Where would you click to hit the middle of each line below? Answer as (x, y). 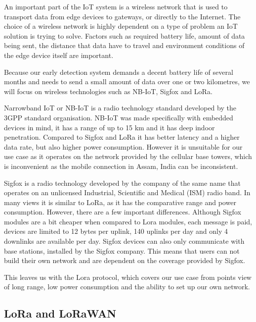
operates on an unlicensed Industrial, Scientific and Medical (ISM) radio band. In (127, 192)
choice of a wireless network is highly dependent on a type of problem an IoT (121, 26)
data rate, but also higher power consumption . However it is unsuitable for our (123, 146)
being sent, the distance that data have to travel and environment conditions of (124, 45)
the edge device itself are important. (59, 55)
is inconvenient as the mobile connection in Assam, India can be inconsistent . (121, 166)
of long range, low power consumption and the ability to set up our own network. (127, 287)
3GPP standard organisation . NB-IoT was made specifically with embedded (119, 117)
